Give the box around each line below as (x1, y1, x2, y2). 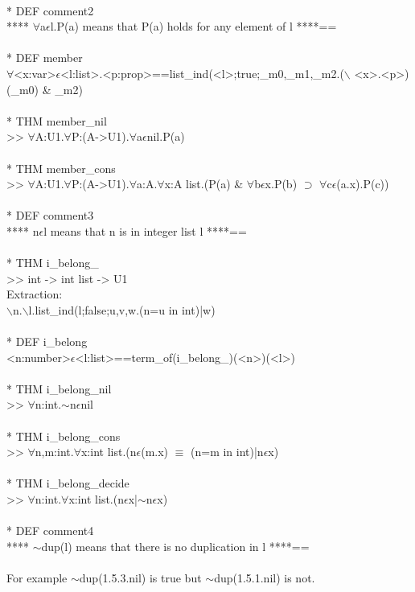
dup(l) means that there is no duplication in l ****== (41, 537, 310, 554)
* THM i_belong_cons (6, 427, 121, 444)
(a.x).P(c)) (336, 175, 389, 192)
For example (6, 569, 68, 586)
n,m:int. (35, 443, 74, 460)
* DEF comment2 (6, 2, 94, 18)
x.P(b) (265, 175, 298, 192)
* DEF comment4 (6, 522, 94, 539)
